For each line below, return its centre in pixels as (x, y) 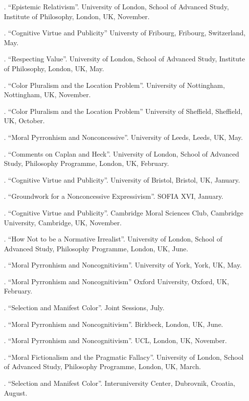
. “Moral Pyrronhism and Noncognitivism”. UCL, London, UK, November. (115, 340)
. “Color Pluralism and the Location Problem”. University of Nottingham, (114, 85)
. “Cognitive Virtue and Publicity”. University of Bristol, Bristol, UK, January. (122, 179)
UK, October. (24, 120)
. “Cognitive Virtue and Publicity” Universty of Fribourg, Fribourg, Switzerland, (125, 33)
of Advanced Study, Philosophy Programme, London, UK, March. (102, 366)
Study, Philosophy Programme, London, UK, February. (87, 163)
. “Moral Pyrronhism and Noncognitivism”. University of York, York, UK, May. (123, 265)
